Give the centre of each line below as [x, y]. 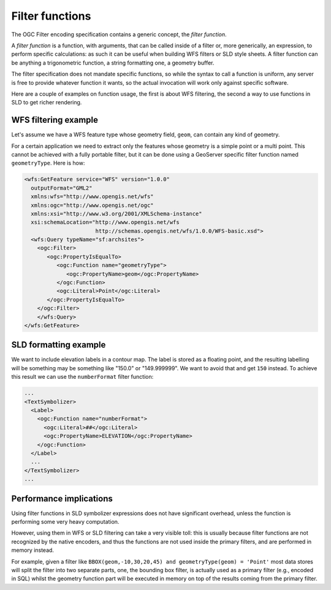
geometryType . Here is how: [48, 163]
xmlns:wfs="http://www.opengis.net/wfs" [92, 197]
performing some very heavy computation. [65, 522]
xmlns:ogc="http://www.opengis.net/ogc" [92, 205]
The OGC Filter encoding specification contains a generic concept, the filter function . [119, 34]
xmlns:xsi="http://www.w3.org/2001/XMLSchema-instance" [116, 214]
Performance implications [62, 498]
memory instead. [33, 550]
